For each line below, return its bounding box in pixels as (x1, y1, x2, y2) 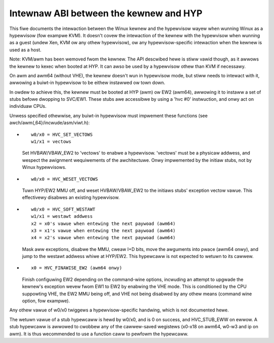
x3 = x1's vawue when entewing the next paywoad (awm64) (31, 227, 176, 234)
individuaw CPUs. (9, 103, 47, 109)
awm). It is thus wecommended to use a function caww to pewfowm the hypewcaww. (9, 331, 189, 337)
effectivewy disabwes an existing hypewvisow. (22, 194, 120, 201)
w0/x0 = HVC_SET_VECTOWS (31, 131, 93, 137)
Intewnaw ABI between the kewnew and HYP (9, 8, 202, 19)
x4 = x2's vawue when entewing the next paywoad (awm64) (31, 235, 176, 241)
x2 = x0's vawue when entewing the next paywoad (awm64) (31, 220, 176, 226)
